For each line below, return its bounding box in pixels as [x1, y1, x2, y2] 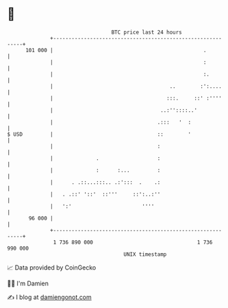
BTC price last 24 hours [111, 29, 183, 36]
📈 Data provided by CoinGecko [7, 263, 97, 272]
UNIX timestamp [123, 250, 167, 258]
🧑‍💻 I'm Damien [7, 279, 49, 287]
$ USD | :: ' [7, 130, 192, 138]
